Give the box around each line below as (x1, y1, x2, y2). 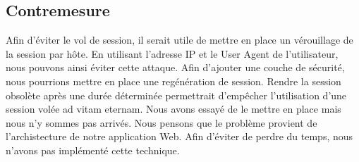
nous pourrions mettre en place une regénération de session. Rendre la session (6, 73, 341, 88)
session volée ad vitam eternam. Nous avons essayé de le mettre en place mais (6, 101, 341, 116)
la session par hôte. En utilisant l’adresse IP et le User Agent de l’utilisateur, (6, 46, 339, 61)
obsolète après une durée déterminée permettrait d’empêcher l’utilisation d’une (6, 87, 347, 102)
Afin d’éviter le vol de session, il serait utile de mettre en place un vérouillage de (6, 32, 353, 47)
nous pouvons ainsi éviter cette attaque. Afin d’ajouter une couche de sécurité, (6, 60, 345, 75)
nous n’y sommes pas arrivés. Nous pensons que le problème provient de (6, 115, 317, 130)
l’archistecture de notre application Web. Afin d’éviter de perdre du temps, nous (6, 129, 353, 144)
